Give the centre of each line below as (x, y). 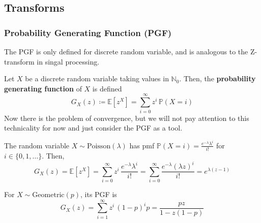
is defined (107, 88)
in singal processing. (68, 61)
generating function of (43, 88)
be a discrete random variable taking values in (97, 78)
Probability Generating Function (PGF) (88, 32)
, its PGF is (99, 194)
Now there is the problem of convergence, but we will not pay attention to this (127, 118)
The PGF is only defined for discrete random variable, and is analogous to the (126, 51)
